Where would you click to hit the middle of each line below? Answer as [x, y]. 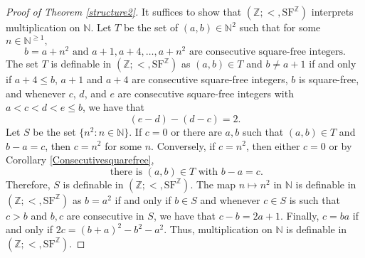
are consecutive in [105, 215]
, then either [273, 145]
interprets [332, 11]
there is [126, 172]
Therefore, [28, 184]
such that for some [280, 27]
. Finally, [300, 215]
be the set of [151, 27]
